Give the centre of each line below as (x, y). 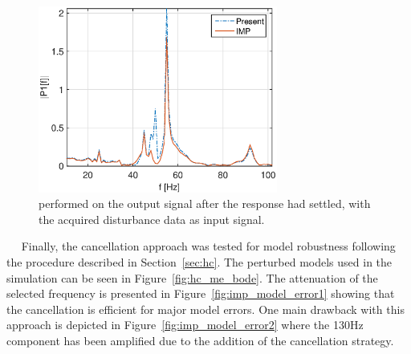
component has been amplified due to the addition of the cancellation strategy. (200, 340)
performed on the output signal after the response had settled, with (205, 203)
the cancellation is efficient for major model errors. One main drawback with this (205, 309)
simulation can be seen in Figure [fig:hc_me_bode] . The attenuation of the (192, 277)
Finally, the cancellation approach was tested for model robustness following (208, 246)
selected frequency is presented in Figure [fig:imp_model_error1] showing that (201, 293)
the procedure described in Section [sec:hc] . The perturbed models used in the (199, 261)
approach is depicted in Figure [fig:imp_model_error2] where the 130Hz (185, 325)
